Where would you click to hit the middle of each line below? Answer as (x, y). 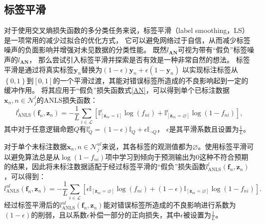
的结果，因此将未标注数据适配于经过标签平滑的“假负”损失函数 (105, 166)
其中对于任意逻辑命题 (39, 129)
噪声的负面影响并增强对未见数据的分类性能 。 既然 (85, 50)
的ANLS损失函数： (67, 100)
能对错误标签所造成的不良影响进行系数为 (170, 205)
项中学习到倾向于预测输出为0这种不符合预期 (177, 156)
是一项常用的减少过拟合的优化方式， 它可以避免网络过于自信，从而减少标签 (127, 40)
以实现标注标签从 (210, 69)
